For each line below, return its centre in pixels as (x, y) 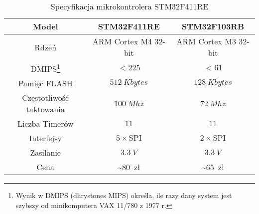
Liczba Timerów (45, 124)
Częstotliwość (46, 98)
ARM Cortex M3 (206, 41)
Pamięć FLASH (45, 83)
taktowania (45, 109)
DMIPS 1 (45, 68)
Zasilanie (45, 153)
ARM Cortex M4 (122, 41)
